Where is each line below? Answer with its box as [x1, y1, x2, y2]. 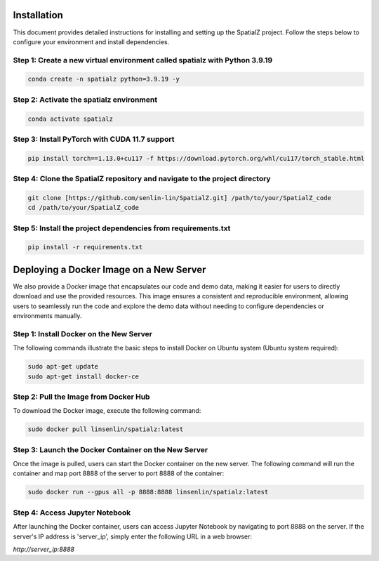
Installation [13, 9, 63, 21]
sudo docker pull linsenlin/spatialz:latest [27, 425, 184, 433]
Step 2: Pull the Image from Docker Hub [13, 392, 150, 402]
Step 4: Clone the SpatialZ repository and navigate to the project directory [13, 174, 271, 184]
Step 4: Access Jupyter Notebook [13, 508, 131, 517]
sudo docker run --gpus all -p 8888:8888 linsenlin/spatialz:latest [27, 488, 269, 496]
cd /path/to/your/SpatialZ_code [27, 204, 140, 212]
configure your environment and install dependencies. [13, 37, 170, 46]
